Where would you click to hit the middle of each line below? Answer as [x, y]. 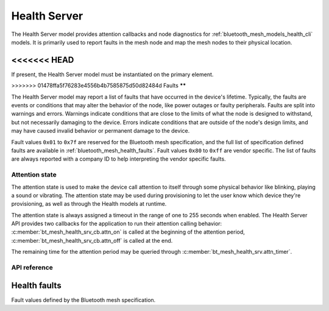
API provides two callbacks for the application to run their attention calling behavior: [117, 224]
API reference [32, 267]
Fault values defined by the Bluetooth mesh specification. [83, 300]
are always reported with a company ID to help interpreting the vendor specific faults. [119, 159]
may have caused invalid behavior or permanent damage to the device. [101, 131]
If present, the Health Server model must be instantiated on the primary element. [112, 74]
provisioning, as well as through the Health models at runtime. [89, 204]
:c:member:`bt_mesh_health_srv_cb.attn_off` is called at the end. [92, 240]
